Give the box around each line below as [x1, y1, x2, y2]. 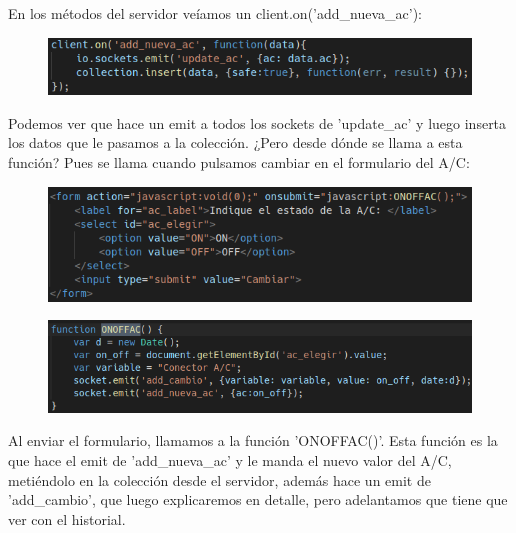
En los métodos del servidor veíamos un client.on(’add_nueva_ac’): [8, 3, 422, 23]
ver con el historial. [8, 508, 126, 529]
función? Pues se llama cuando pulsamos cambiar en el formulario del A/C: [8, 152, 470, 173]
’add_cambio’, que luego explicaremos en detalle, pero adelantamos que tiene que [8, 489, 508, 510]
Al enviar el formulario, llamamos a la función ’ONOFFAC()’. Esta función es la [8, 430, 498, 451]
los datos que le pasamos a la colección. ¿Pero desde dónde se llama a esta [8, 132, 463, 153]
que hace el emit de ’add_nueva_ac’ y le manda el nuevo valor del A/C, [8, 450, 452, 471]
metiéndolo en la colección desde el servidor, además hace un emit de [8, 469, 431, 490]
